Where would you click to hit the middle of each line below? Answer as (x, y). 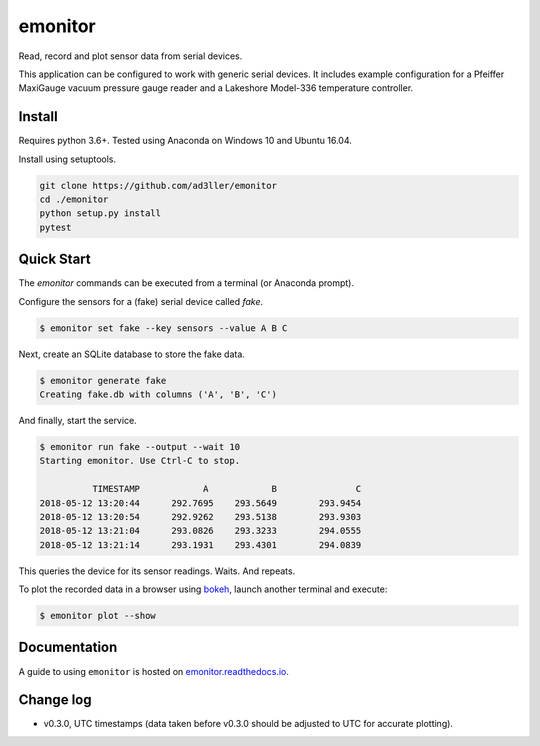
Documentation (68, 647)
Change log (55, 700)
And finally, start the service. (77, 420)
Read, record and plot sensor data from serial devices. (130, 56)
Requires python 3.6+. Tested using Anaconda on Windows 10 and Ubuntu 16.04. (185, 141)
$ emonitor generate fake (103, 380)
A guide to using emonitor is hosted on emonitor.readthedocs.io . (153, 671)
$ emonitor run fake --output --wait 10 (139, 446)
